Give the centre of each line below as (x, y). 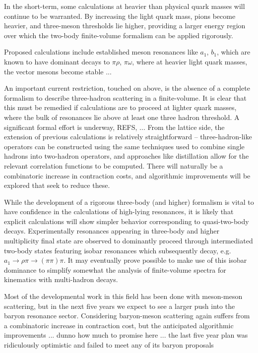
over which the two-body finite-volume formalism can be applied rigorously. (119, 35)
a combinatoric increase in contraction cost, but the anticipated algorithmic (119, 325)
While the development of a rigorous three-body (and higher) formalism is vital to (129, 202)
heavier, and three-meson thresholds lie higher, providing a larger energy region (125, 26)
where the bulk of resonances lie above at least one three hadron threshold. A (122, 117)
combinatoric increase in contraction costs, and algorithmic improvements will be (127, 175)
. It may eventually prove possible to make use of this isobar (155, 260)
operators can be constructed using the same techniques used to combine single (124, 146)
